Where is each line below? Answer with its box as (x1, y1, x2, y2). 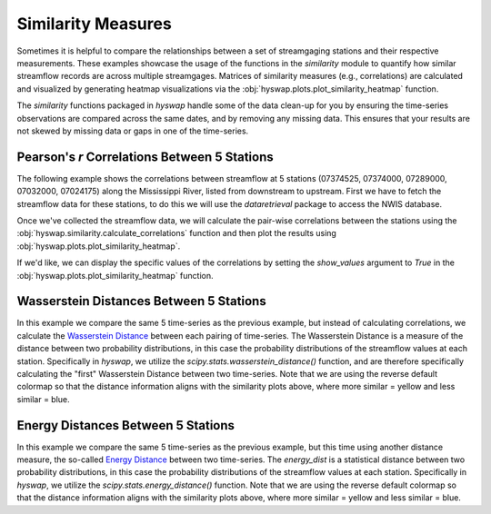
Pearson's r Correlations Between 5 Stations (16, 149, 275, 164)
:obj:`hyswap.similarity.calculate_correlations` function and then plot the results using (16, 228, 336, 239)
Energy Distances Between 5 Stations (16, 418, 235, 433)
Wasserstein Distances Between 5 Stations (16, 293, 267, 309)
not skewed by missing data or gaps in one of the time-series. (16, 125, 249, 136)
